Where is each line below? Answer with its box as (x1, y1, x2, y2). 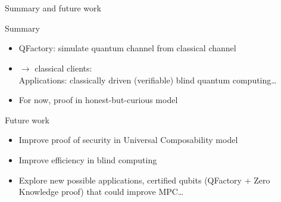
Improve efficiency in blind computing (18, 153, 157, 166)
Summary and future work (5, 2, 101, 14)
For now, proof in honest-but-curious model (18, 94, 178, 106)
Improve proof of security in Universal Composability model (18, 133, 238, 146)
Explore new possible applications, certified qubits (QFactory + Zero (18, 173, 270, 186)
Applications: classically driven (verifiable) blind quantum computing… (18, 73, 277, 86)
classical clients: (35, 61, 92, 74)
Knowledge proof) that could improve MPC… (18, 185, 184, 198)
